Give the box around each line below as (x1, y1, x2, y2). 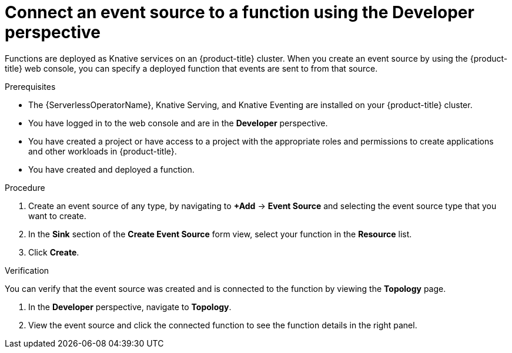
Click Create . (28, 247, 79, 257)
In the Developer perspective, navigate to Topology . (28, 301, 232, 312)
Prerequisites (5, 81, 56, 92)
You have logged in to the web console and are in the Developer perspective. (28, 117, 328, 128)
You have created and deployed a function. (28, 164, 195, 174)
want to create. (28, 210, 86, 221)
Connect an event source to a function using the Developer (5, 2, 474, 22)
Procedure (5, 182, 45, 193)
